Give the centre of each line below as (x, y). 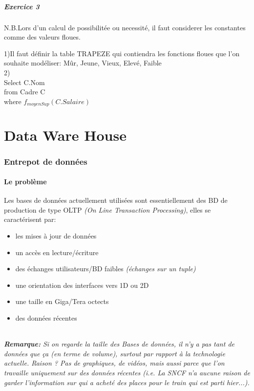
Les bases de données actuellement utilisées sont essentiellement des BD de (116, 200)
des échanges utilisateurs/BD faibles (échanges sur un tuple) (106, 269)
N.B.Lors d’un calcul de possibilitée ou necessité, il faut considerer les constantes (125, 27)
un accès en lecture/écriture (57, 252)
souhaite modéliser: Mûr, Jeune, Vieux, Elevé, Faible (83, 63)
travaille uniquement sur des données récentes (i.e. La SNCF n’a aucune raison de (127, 372)
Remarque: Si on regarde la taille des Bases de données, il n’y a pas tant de (119, 344)
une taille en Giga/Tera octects (62, 301)
